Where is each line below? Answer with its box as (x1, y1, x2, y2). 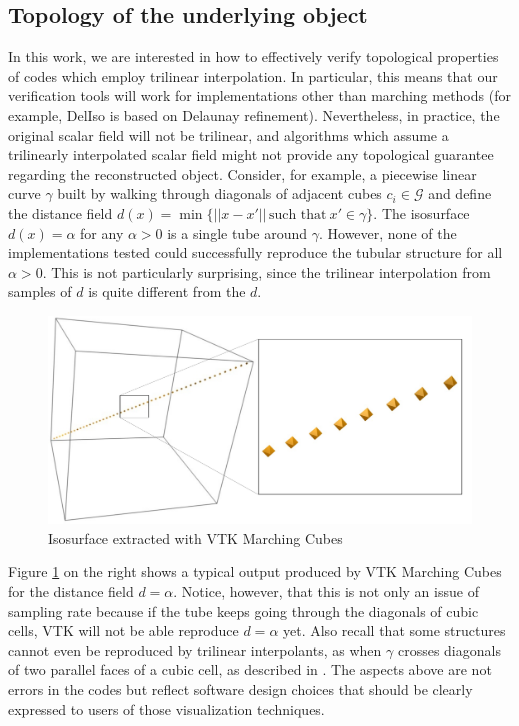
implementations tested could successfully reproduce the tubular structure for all (8, 242, 503, 263)
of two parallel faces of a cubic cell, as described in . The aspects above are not (8, 659, 492, 680)
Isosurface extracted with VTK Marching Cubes (48, 527, 343, 548)
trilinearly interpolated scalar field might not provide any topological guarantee (8, 144, 494, 165)
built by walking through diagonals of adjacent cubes (57, 183, 382, 204)
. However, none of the (318, 222, 457, 243)
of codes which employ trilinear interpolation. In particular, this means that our (8, 65, 498, 86)
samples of (8, 281, 72, 302)
